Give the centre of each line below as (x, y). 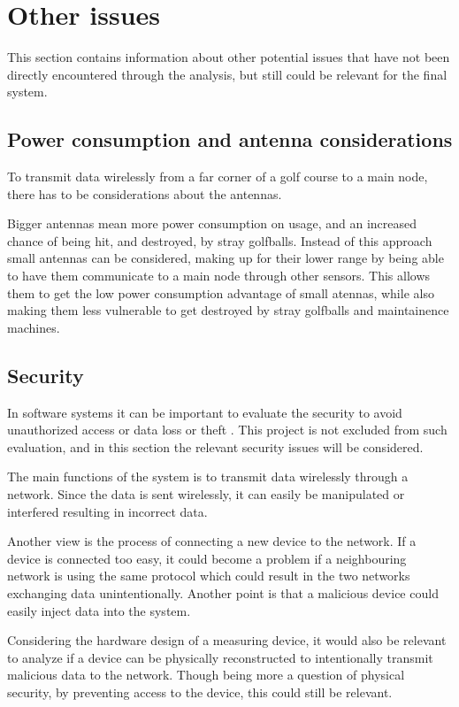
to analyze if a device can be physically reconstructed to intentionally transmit (220, 657)
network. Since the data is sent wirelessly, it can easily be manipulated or (206, 494)
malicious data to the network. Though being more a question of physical (206, 675)
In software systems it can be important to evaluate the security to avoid (205, 412)
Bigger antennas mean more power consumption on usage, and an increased (212, 223)
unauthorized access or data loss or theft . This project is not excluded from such (227, 430)
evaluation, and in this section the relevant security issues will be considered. (215, 446)
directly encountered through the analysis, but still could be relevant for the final (227, 74)
